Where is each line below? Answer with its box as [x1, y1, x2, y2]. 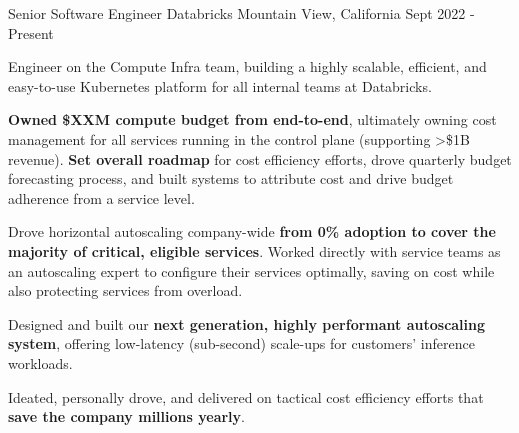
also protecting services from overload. [8, 280, 243, 301]
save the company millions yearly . [8, 406, 245, 427]
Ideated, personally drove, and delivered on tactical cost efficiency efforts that [8, 386, 484, 407]
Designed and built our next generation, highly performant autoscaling [8, 313, 486, 334]
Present [8, 22, 54, 43]
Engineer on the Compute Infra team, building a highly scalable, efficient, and [8, 56, 487, 77]
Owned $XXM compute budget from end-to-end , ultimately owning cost [8, 109, 497, 130]
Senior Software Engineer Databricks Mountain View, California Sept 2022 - [8, 3, 475, 23]
